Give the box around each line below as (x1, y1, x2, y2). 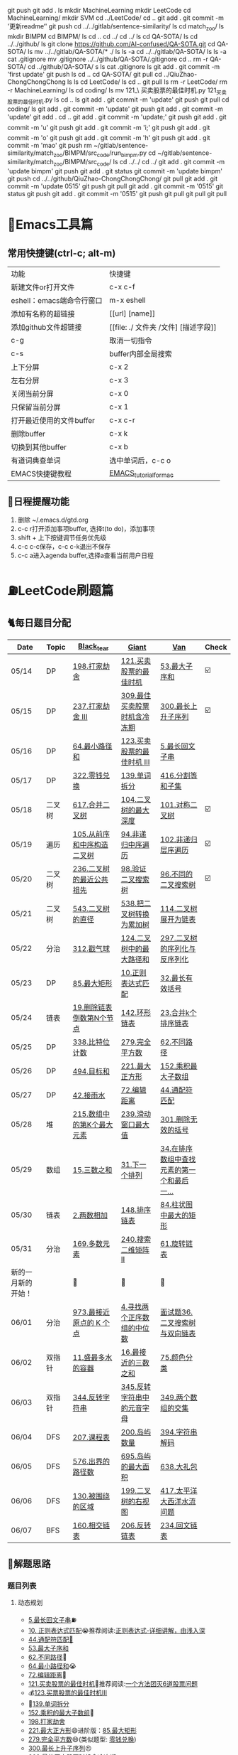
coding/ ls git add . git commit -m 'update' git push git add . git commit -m (7, 104, 223, 113)
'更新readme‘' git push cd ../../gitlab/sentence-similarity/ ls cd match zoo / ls (7, 22, 225, 32)
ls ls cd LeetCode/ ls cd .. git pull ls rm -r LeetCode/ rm (67, 77, 228, 86)
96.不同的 (160, 869, 193, 879)
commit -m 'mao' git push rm (7, 141, 92, 149)
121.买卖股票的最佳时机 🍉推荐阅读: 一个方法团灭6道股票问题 (28, 1679, 198, 1687)
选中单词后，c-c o (109, 456, 171, 466)
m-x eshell (109, 295, 146, 305)
